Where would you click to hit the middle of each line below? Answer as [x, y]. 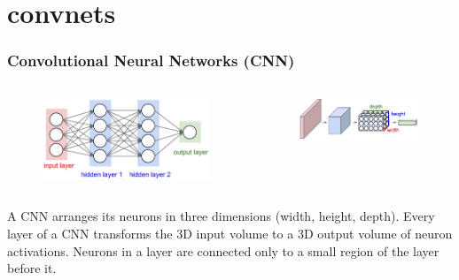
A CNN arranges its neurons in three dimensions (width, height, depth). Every [221, 216]
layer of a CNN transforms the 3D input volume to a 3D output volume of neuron [230, 233]
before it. [32, 268]
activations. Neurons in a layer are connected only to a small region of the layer [223, 250]
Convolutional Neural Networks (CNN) [151, 61]
